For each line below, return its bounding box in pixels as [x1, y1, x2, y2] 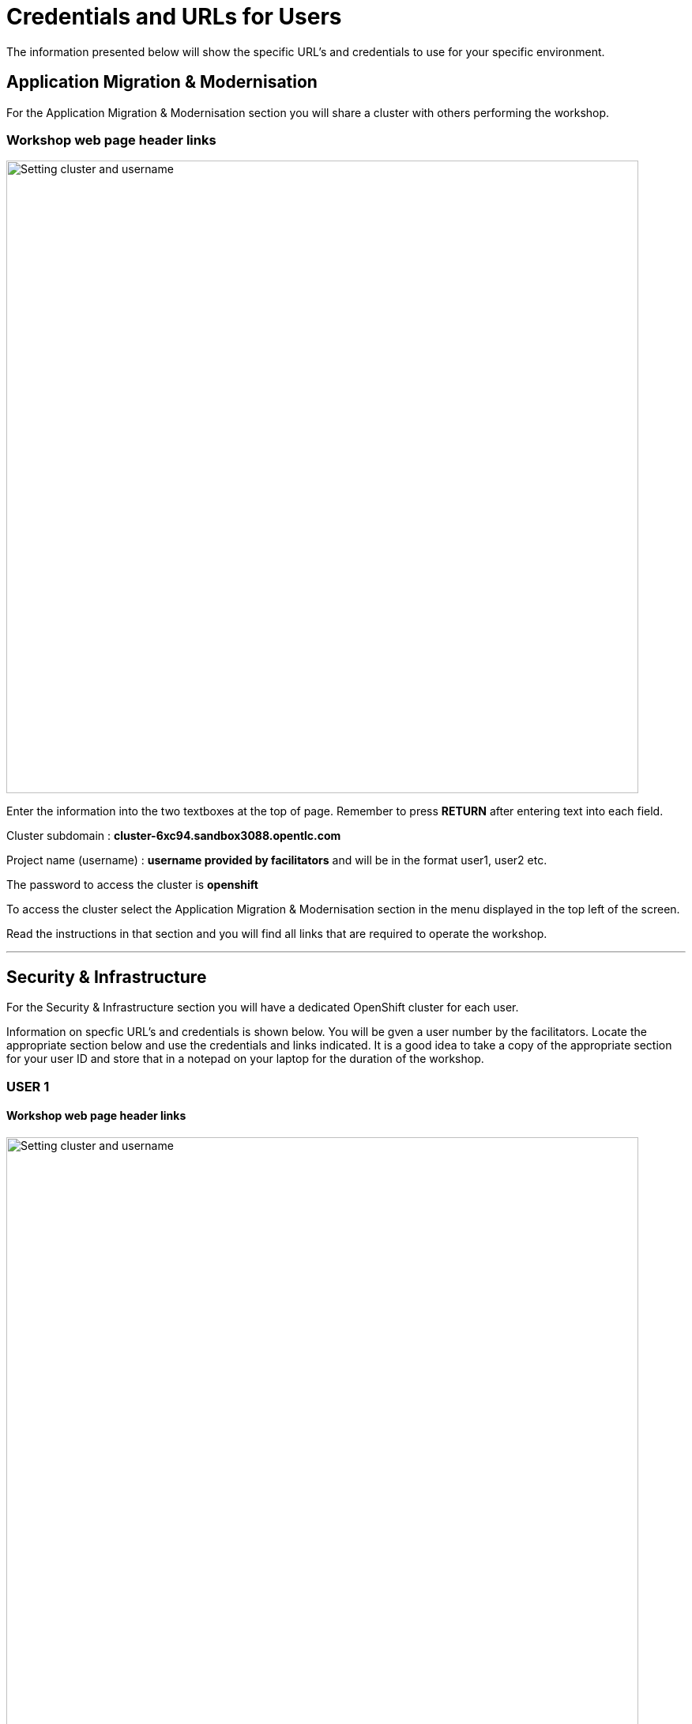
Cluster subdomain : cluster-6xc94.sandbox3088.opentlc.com [6, 829, 341, 843]
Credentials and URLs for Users [6, 3, 342, 30]
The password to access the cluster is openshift [6, 878, 258, 892]
